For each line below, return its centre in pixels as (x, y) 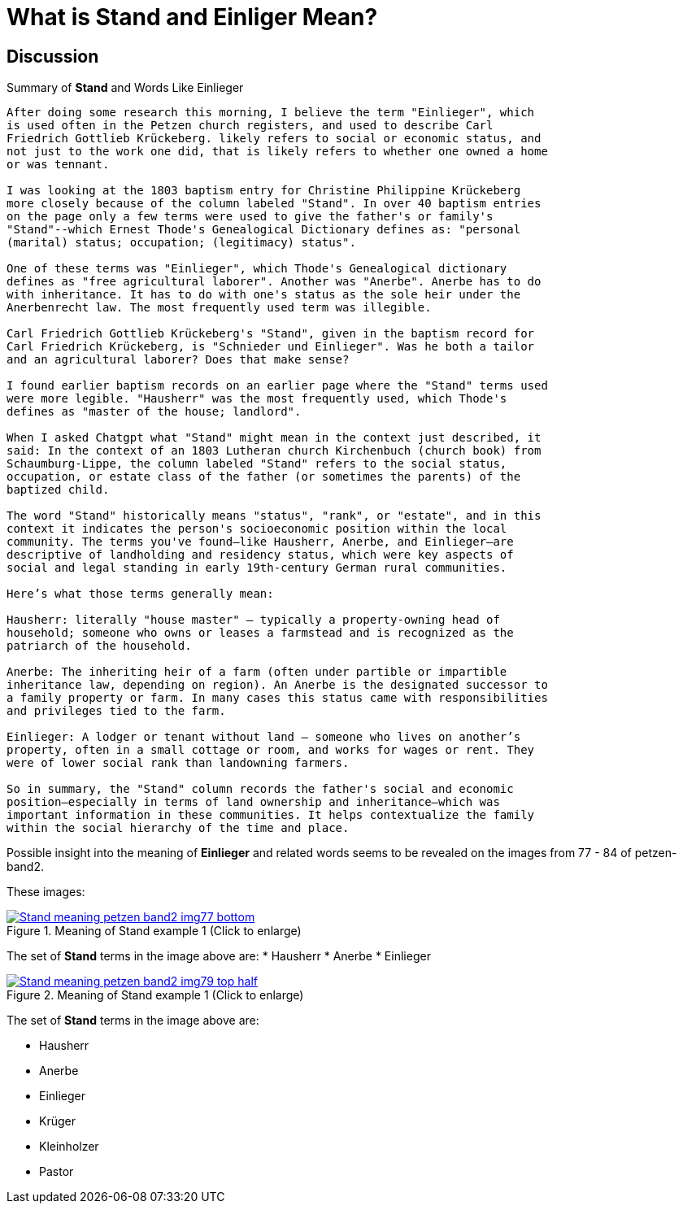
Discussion (53, 56)
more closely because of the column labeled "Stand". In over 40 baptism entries (274, 204)
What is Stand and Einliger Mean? (192, 17)
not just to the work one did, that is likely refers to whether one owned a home (277, 152)
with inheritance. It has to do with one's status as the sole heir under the (264, 295)
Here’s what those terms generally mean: (140, 594)
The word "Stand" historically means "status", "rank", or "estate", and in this (274, 516)
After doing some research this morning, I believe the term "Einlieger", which (271, 113)
